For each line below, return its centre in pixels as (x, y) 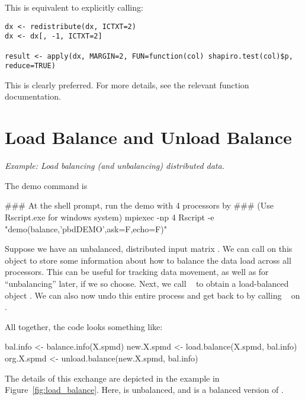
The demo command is (46, 185)
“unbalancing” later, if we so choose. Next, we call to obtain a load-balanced (147, 283)
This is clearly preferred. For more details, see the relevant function (127, 84)
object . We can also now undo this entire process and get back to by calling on (152, 295)
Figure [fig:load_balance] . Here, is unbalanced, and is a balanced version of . (144, 390)
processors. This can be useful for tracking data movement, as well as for (137, 272)
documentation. (33, 96)
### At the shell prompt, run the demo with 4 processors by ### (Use (139, 205)
